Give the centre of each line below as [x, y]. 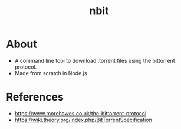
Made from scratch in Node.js [51, 73]
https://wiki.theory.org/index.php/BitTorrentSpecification [83, 120]
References [35, 97]
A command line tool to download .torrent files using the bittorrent [95, 60]
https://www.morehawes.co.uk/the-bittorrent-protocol [80, 113]
